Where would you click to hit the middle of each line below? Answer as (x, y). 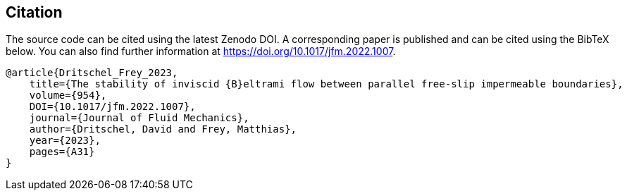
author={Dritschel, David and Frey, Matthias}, (163, 129)
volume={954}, (68, 96)
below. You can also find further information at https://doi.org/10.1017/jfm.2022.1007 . (201, 51)
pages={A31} (62, 152)
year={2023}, (65, 141)
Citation (34, 12)
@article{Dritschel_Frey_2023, (92, 73)
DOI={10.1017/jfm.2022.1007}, (112, 107)
